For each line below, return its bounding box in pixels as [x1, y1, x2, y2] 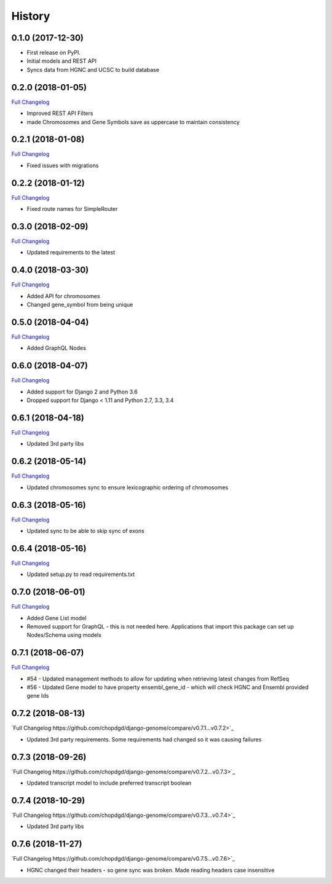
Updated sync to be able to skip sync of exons [26, 527, 144, 534]
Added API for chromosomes [26, 292, 101, 299]
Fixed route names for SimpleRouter [26, 205, 118, 213]
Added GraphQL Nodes [26, 344, 86, 352]
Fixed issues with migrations [26, 162, 99, 169]
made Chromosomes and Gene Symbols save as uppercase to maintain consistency [26, 118, 240, 125]
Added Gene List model [26, 614, 87, 622]
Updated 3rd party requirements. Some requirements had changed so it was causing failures [26, 735, 262, 743]
